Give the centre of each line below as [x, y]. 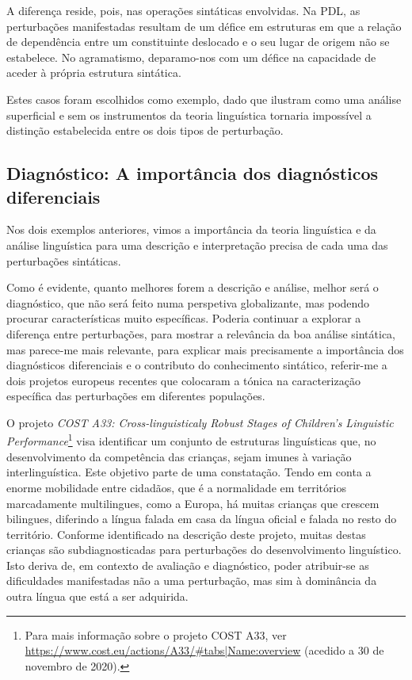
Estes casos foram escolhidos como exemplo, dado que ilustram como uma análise [204, 99]
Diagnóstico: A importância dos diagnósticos [193, 173]
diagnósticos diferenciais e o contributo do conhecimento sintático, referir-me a [197, 365]
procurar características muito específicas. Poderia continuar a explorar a [184, 318]
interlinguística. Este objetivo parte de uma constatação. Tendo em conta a [189, 472]
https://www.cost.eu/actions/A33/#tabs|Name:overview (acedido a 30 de [204, 650]
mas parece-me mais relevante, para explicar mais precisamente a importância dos [205, 349]
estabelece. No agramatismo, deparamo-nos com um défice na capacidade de [191, 57]
